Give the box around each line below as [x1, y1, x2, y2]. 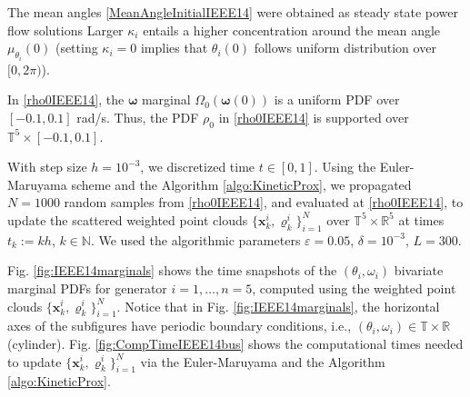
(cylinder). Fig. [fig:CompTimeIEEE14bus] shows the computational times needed [7, 333, 464, 352]
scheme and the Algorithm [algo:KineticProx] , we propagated [71, 174, 412, 194]
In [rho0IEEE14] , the [7, 90, 125, 109]
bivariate [394, 261, 444, 280]
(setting [55, 38, 98, 57]
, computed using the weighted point [252, 278, 456, 297]
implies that [140, 38, 208, 57]
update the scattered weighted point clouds [7, 210, 248, 229]
